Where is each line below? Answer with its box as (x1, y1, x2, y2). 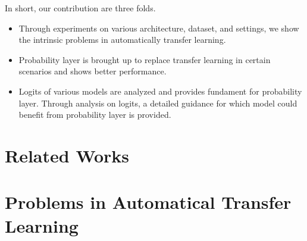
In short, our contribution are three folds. (5, 2, 156, 14)
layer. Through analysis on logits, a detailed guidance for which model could (18, 96, 297, 109)
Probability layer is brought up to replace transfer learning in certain (18, 53, 271, 65)
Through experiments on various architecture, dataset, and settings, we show (18, 21, 299, 34)
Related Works (5, 143, 130, 167)
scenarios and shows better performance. (18, 65, 167, 77)
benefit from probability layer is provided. (18, 108, 171, 121)
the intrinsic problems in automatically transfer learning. (18, 33, 226, 46)
